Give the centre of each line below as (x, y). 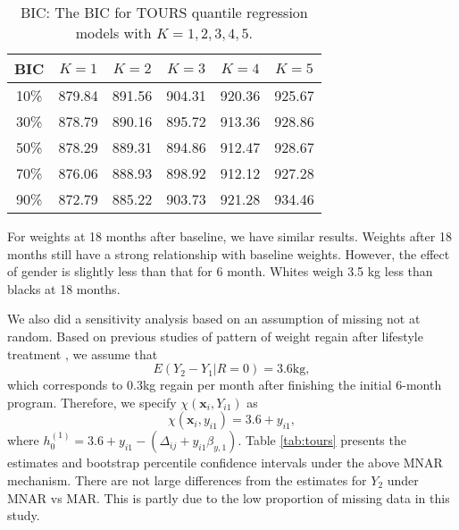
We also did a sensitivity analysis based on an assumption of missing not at (214, 319)
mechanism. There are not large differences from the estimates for (187, 480)
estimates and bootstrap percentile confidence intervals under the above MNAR (225, 463)
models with (113, 33)
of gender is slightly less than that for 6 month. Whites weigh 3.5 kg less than (220, 271)
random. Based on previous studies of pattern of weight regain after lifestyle (215, 336)
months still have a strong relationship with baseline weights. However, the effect (229, 253)
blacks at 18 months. (64, 288)
